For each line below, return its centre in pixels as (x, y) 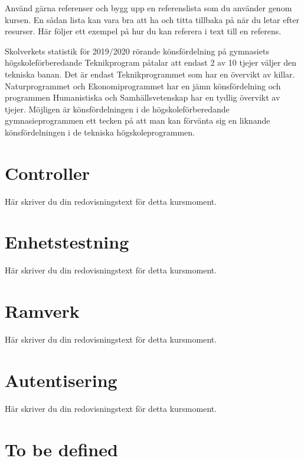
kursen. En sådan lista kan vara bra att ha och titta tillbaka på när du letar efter (152, 19)
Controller (48, 173)
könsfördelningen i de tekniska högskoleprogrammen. (100, 132)
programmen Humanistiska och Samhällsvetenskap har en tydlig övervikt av (143, 97)
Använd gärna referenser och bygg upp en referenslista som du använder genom (148, 8)
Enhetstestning (67, 242)
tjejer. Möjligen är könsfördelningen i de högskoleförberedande (117, 109)
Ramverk (42, 311)
